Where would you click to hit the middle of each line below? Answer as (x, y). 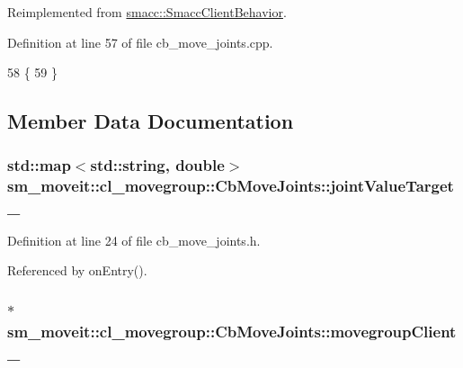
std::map (39, 165)
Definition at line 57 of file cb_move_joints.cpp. (140, 42)
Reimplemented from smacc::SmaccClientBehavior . (147, 12)
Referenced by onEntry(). (77, 270)
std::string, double (157, 165)
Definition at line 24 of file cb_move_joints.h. (134, 240)
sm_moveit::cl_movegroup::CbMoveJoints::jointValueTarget (231, 186)
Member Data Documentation (151, 121)
